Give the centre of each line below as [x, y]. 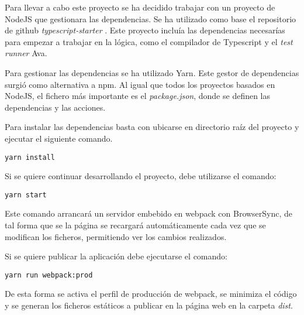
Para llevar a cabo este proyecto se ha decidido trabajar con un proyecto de [140, 7]
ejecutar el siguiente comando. [59, 138]
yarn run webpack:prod [49, 275]
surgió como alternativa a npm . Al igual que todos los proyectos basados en [140, 84]
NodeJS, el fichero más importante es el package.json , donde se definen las [138, 96]
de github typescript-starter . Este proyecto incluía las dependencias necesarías [145, 30]
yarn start [26, 195]
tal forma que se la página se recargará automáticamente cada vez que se [135, 225]
